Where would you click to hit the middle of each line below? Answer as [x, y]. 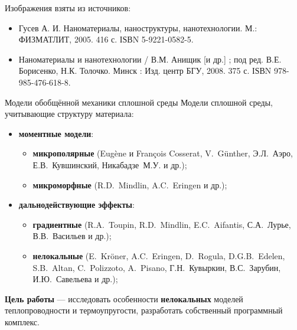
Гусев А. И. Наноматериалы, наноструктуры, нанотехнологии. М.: [138, 27]
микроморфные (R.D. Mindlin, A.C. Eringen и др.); [130, 184]
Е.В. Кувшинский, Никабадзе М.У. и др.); [110, 164]
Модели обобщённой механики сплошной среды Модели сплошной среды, [139, 102]
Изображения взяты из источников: [68, 8]
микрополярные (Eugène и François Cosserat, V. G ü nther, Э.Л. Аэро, [163, 153]
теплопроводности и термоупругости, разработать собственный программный [144, 310]
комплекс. [22, 321]
